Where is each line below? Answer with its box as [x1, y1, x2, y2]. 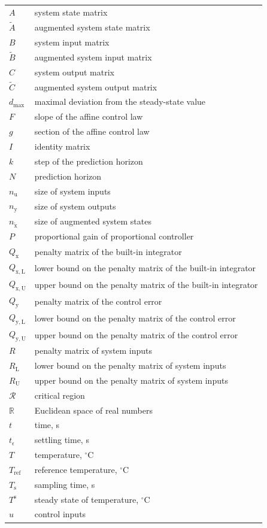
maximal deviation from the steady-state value [34, 95, 206, 108]
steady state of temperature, [34, 493, 139, 505]
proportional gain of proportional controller [34, 230, 194, 242]
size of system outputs [34, 199, 116, 212]
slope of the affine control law [34, 110, 143, 123]
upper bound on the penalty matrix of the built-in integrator [34, 278, 258, 290]
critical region [34, 389, 85, 401]
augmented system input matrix [34, 50, 152, 63]
